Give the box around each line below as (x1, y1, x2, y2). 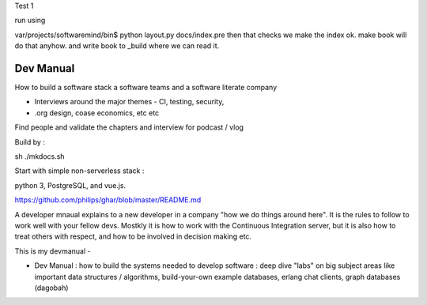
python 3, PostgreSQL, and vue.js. (14, 180, 127, 190)
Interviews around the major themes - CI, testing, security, (34, 97, 225, 107)
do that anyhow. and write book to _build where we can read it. (14, 41, 220, 51)
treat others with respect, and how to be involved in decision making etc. (14, 232, 252, 241)
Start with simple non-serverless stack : (14, 166, 145, 175)
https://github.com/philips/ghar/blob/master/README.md (14, 195, 202, 205)
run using (14, 16, 46, 25)
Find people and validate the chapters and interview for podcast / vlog (14, 122, 244, 132)
